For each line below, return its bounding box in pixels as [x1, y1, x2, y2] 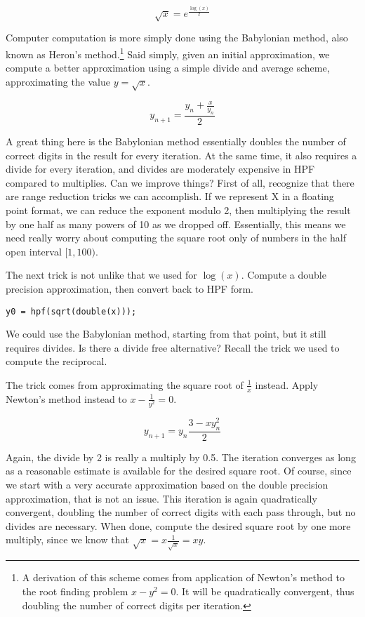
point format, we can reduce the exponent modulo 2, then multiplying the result [6, 202, 351, 217]
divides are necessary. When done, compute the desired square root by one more [6, 518, 351, 533]
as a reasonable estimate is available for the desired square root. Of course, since [6, 463, 352, 478]
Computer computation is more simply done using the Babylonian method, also [6, 30, 348, 45]
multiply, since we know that [6, 532, 129, 547]
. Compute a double [241, 267, 326, 282]
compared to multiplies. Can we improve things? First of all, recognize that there [6, 175, 354, 190]
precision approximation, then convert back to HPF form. [6, 281, 253, 296]
